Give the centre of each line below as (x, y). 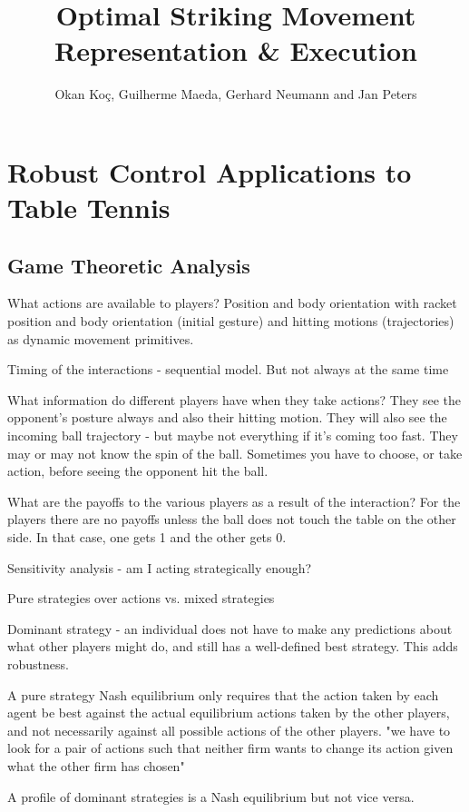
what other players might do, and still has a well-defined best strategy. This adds (233, 646)
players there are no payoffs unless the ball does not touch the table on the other (232, 519)
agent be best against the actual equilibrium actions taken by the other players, (229, 713)
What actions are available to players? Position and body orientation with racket (232, 303)
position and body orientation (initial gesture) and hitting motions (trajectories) (231, 321)
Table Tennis (89, 208)
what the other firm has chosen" (96, 765)
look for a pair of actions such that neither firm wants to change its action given (230, 748)
